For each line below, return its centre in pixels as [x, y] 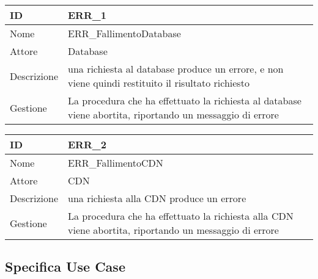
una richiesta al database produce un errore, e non [176, 69]
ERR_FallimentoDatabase [124, 33]
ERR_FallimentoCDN [116, 163]
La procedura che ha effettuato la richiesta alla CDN [181, 216]
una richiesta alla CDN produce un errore [157, 198]
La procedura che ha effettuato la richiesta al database [185, 100]
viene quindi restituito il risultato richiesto [159, 83]
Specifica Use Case [65, 266]
